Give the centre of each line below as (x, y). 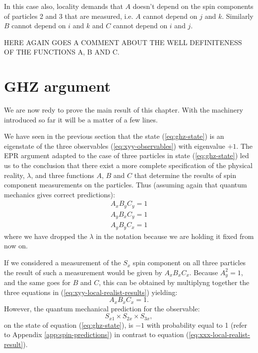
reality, (14, 175)
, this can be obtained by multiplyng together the (174, 282)
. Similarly (238, 16)
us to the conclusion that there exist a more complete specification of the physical (128, 165)
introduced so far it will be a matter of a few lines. (81, 119)
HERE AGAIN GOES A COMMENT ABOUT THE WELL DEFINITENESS (123, 42)
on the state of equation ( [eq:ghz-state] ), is (69, 324)
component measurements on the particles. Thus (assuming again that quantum (126, 185)
